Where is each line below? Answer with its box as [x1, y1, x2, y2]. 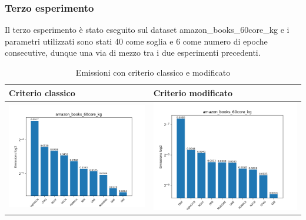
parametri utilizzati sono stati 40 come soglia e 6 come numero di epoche [5, 35, 268, 47]
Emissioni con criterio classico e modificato [75, 66, 231, 78]
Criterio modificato [153, 86, 233, 99]
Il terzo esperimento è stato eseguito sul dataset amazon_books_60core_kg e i [5, 23, 290, 36]
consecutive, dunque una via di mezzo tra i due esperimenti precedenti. [5, 46, 261, 59]
